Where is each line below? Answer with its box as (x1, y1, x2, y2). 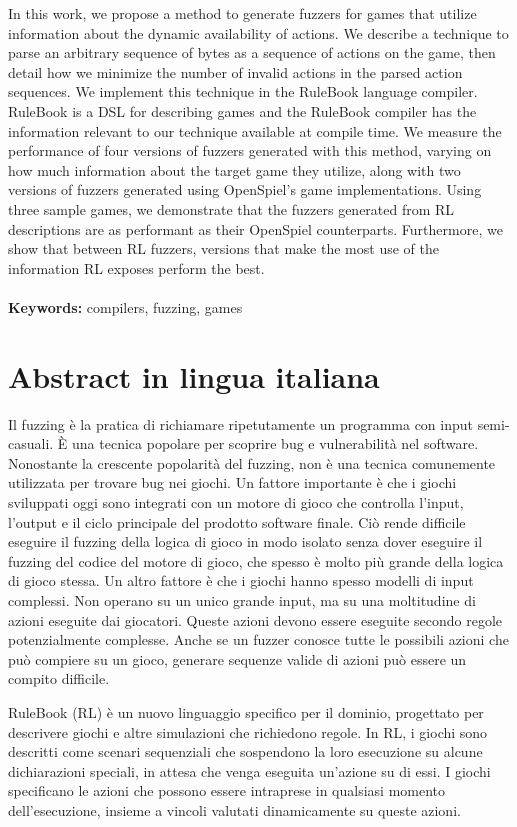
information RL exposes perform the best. (8, 257, 265, 278)
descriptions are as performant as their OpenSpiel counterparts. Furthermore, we (8, 218, 503, 239)
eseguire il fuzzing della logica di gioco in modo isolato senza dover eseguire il (8, 531, 483, 552)
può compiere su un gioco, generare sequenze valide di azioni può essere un (8, 648, 467, 669)
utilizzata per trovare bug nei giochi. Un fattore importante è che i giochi (8, 472, 457, 493)
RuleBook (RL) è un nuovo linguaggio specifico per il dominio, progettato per (8, 701, 484, 722)
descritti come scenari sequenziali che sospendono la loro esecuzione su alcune (8, 741, 483, 762)
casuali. (8, 433, 54, 454)
